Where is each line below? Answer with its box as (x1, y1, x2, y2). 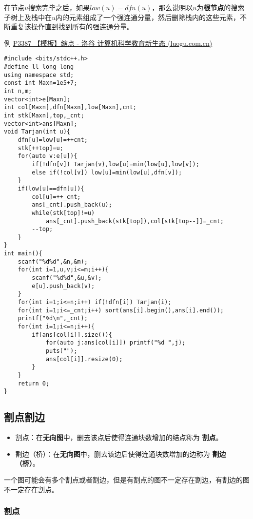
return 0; (18, 380, 50, 387)
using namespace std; (4, 71, 74, 78)
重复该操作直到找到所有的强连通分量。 (10, 21, 134, 32)
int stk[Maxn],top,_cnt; (4, 112, 84, 119)
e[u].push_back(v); (32, 282, 95, 289)
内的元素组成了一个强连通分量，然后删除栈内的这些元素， (56, 12, 240, 22)
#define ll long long (4, 63, 74, 71)
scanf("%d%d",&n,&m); (18, 258, 88, 265)
